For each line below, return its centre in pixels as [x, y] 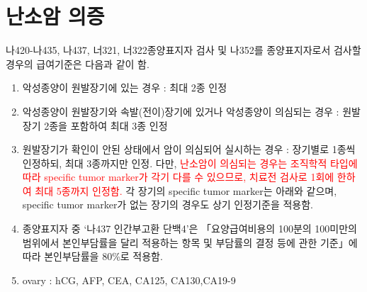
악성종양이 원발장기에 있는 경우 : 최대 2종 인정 [125, 88]
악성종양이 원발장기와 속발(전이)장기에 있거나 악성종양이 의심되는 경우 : [181, 111]
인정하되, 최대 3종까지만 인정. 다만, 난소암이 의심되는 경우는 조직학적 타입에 [190, 163]
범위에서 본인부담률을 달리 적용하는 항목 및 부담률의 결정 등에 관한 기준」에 [190, 242]
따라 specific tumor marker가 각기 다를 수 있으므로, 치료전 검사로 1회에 [178, 177]
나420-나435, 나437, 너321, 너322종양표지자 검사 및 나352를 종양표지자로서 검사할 [183, 50]
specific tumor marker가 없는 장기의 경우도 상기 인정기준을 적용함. [168, 204]
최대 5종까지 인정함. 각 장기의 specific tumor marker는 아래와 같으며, [186, 190]
